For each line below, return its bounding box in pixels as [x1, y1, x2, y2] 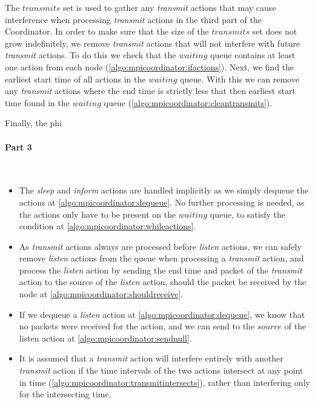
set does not [252, 25, 297, 38]
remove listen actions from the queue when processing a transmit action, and [19, 252, 304, 264]
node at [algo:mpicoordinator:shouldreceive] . [19, 288, 183, 300]
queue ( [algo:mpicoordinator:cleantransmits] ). [104, 96, 273, 109]
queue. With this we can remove [180, 72, 299, 85]
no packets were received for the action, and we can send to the [19, 320, 255, 332]
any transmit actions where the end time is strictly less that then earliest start [5, 84, 296, 97]
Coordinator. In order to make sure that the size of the [5, 25, 209, 38]
